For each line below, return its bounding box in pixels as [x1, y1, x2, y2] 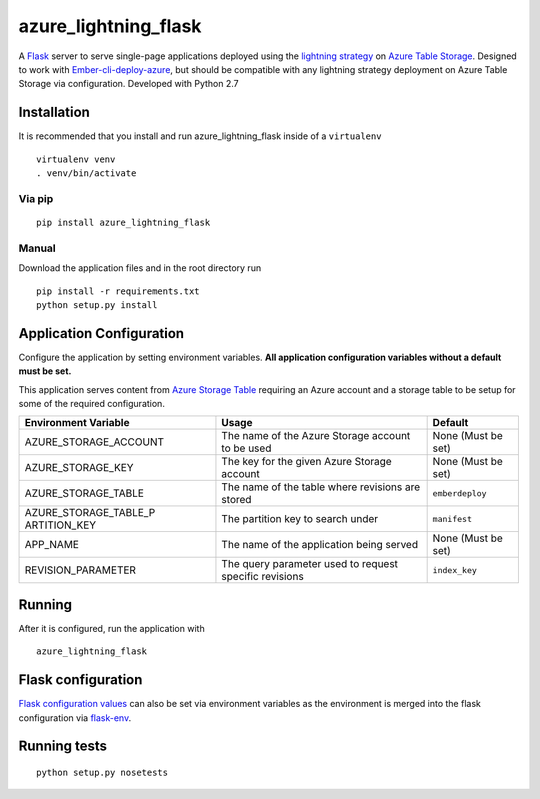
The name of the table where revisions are [221, 480, 421, 494]
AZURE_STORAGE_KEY [24, 461, 134, 475]
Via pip [18, 191, 54, 205]
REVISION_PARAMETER [24, 563, 137, 577]
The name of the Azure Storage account [221, 429, 411, 443]
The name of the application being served [221, 538, 419, 552]
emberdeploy [432, 488, 487, 499]
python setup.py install [36, 299, 158, 310]
